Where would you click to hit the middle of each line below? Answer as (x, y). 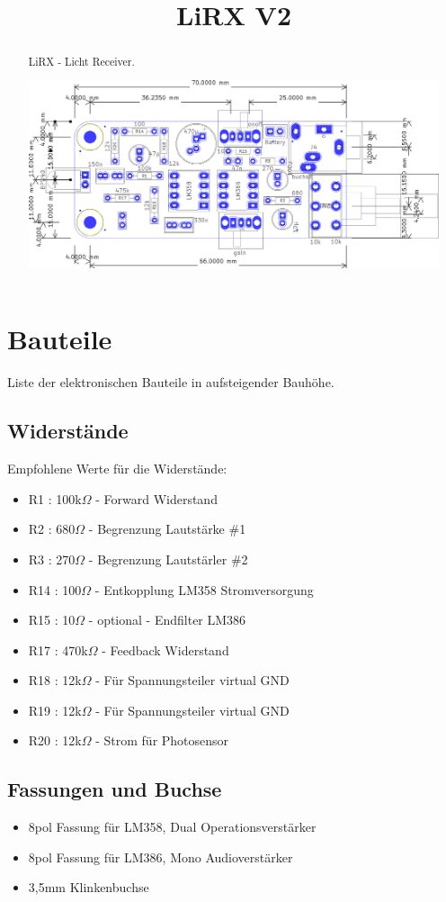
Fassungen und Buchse (115, 789)
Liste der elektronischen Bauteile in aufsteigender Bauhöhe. (171, 382)
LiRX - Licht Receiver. (81, 62)
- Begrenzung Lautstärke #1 (167, 529)
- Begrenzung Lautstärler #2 (168, 559)
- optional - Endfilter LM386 (167, 620)
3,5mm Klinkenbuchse (89, 887)
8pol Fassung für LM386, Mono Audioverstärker (161, 857)
